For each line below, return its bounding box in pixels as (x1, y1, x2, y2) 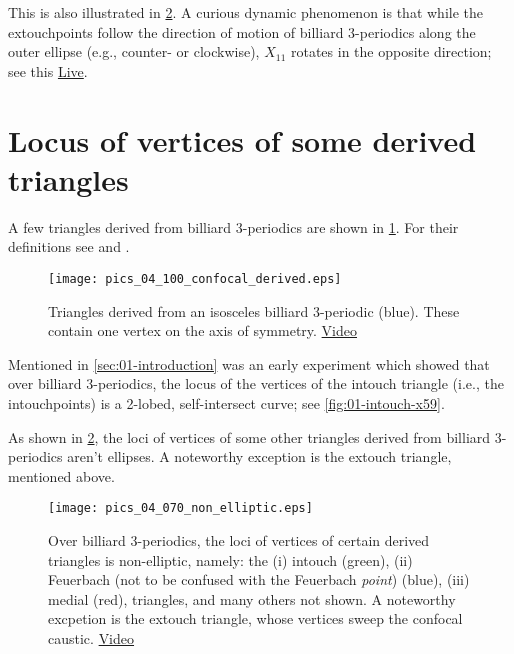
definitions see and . (8, 236, 130, 257)
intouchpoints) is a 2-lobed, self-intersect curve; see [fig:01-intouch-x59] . (8, 392, 445, 413)
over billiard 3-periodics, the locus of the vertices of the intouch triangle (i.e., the (8, 373, 504, 394)
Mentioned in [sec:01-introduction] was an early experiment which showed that (8, 353, 490, 374)
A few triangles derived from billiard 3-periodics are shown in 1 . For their (8, 216, 459, 237)
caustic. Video (48, 627, 135, 648)
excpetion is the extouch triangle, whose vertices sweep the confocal (48, 608, 463, 629)
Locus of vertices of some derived (8, 119, 477, 160)
